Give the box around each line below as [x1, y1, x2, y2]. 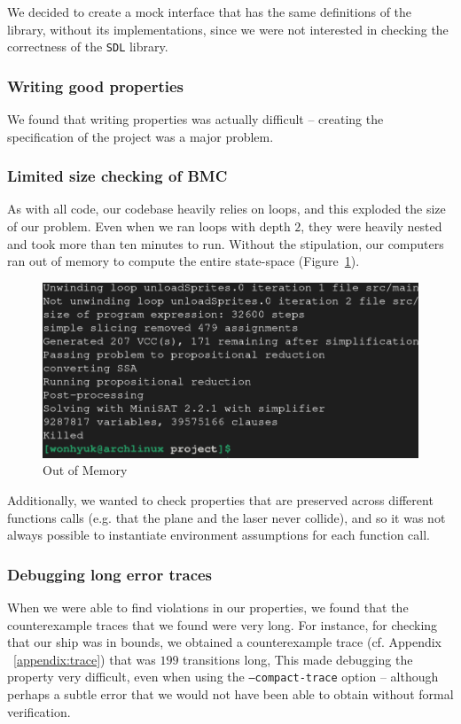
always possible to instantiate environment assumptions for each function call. [7, 525, 431, 544]
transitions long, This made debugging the [183, 650, 413, 668]
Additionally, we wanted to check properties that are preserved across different [7, 491, 434, 510]
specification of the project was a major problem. [7, 127, 274, 145]
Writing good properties [7, 74, 184, 97]
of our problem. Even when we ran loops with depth [7, 217, 291, 236]
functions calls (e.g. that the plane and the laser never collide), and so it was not [7, 508, 446, 526]
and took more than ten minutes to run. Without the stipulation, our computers [7, 234, 444, 253]
